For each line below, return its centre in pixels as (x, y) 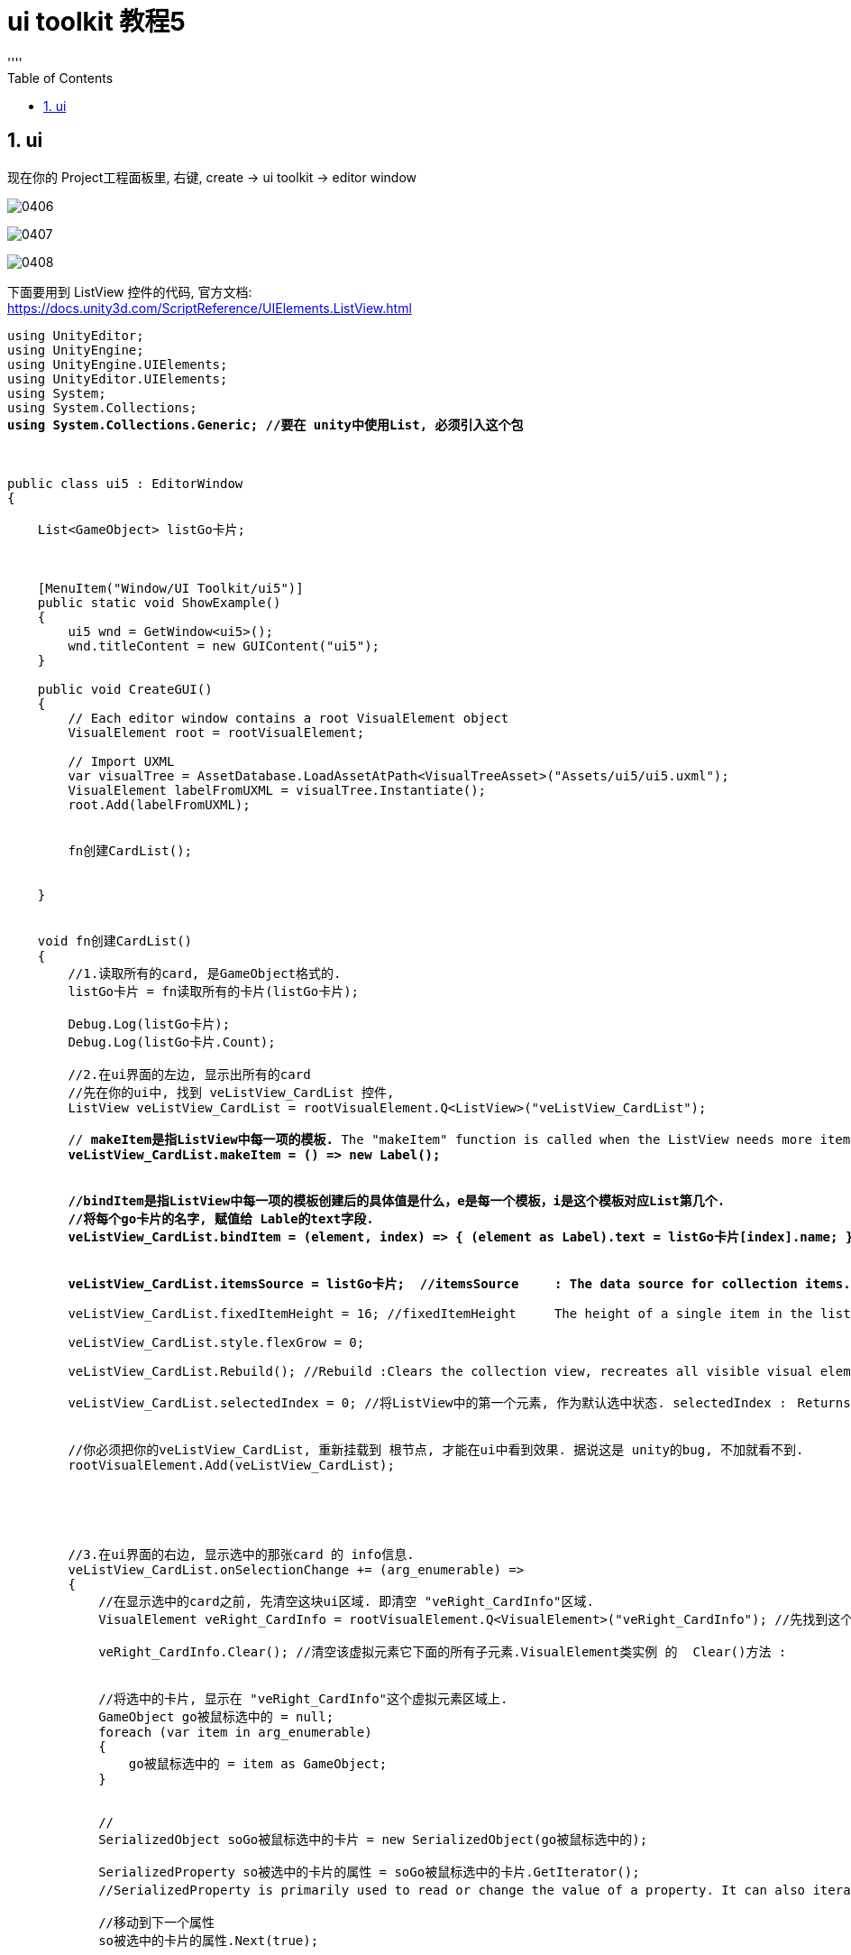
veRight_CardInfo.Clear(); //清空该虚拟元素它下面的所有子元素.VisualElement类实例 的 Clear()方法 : (443, 1651)
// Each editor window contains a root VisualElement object (288, 718)
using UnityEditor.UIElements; (118, 378)
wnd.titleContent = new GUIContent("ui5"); (224, 646)
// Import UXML (121, 761)
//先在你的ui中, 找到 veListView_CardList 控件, (231, 1092)
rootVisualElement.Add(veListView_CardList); (231, 1465)
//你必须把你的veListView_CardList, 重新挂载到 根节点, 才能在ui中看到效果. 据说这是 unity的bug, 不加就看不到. (436, 1449)
